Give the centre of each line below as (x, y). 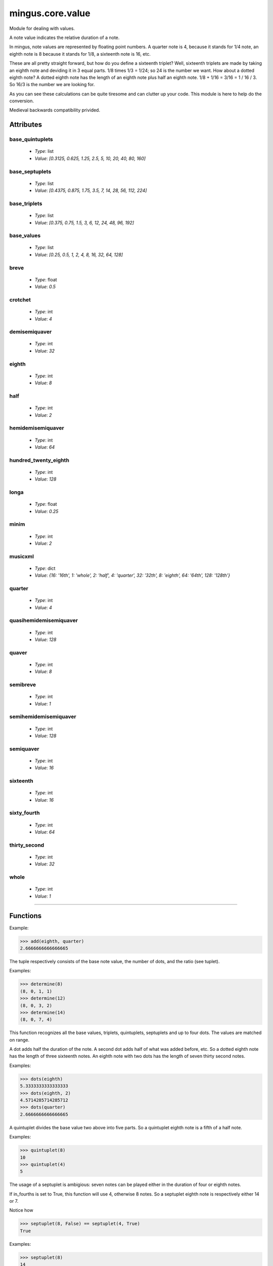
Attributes (26, 125)
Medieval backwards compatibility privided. (55, 110)
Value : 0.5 (45, 287)
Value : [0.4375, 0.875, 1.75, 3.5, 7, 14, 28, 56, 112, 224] (91, 190)
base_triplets (26, 204)
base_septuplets (30, 171)
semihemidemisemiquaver (43, 717)
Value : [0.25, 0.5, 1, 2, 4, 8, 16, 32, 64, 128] (79, 254)
